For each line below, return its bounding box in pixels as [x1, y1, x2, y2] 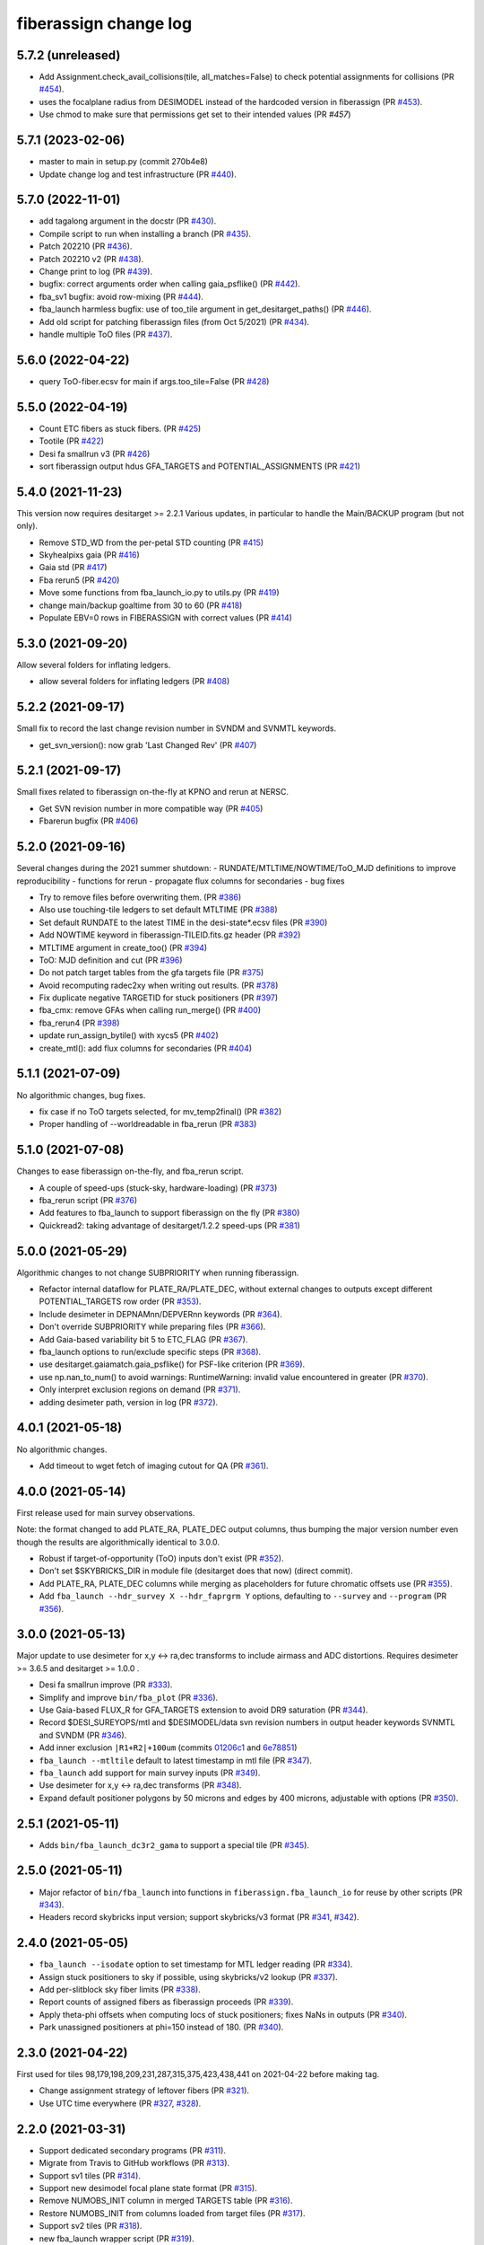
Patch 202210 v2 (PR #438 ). [39, 253, 144, 264]
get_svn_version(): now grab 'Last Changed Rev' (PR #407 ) [39, 739, 257, 750]
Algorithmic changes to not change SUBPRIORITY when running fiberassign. [16, 1267, 299, 1278]
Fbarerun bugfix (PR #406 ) [39, 815, 139, 826]
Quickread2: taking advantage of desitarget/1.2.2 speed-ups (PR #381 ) [39, 1219, 300, 1230]
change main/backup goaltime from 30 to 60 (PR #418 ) [39, 600, 243, 611]
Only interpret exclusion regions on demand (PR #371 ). [39, 1384, 241, 1395]
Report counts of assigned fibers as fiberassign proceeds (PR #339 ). [39, 1996, 294, 2007]
